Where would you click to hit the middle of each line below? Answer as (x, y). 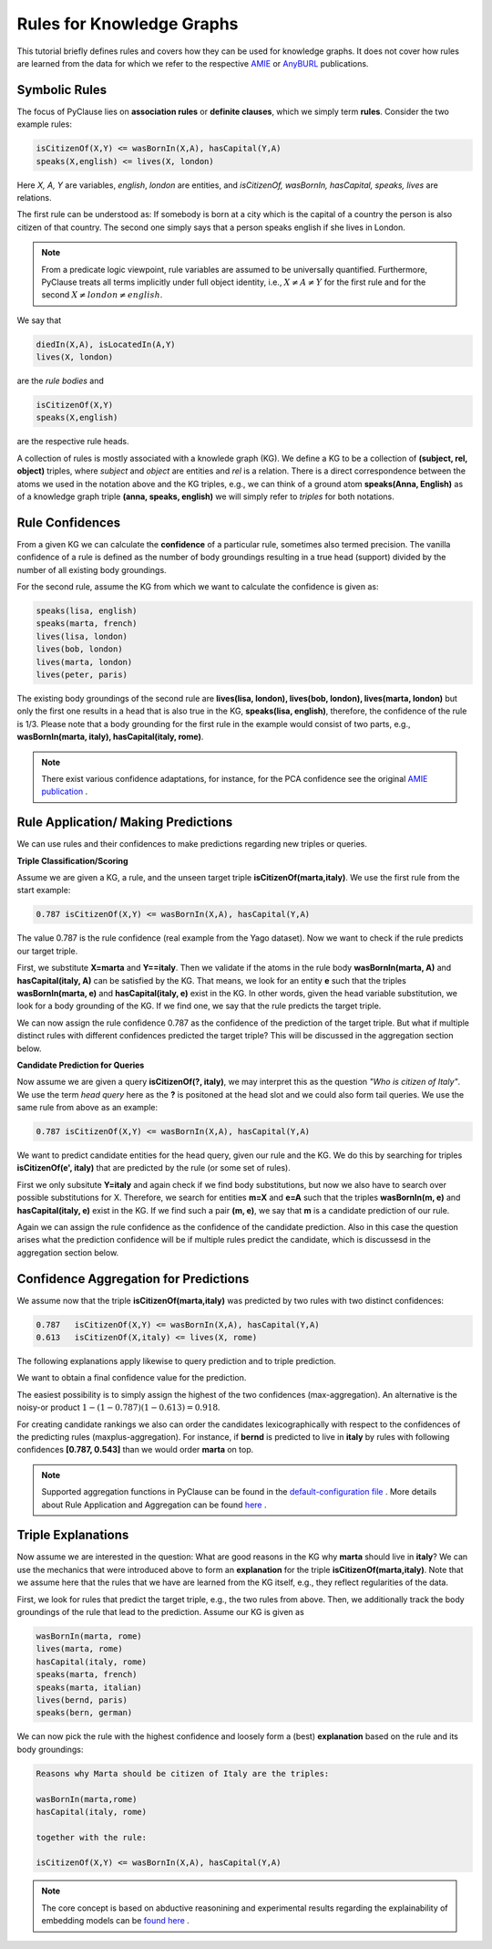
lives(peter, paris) (82, 675)
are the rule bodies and (60, 381)
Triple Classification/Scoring (72, 860)
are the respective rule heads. (73, 442)
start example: (44, 891)
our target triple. (47, 951)
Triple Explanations (73, 1535)
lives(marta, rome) (79, 1649)
